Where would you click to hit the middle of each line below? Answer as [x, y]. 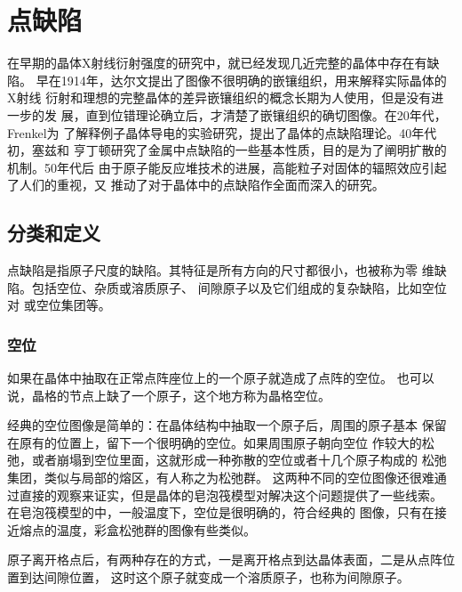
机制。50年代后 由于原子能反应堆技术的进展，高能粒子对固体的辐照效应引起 [227, 167]
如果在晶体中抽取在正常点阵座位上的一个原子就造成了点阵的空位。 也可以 [221, 378]
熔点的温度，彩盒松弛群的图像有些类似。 [137, 529]
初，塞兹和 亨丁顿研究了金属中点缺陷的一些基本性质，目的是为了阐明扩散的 [227, 150]
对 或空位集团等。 [59, 305]
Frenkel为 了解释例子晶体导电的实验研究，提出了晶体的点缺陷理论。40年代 [222, 132]
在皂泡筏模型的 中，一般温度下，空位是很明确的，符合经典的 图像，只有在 [221, 512]
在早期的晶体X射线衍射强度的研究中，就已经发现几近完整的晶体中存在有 [217, 63]
